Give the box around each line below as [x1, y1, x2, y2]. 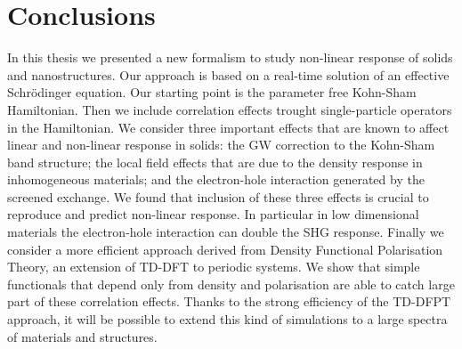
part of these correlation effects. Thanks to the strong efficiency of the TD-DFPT [7, 292, 451, 311]
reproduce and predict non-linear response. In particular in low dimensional [7, 205, 419, 223]
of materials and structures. [7, 327, 158, 345]
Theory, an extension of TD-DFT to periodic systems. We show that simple [7, 257, 420, 276]
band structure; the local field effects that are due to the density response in [7, 152, 423, 171]
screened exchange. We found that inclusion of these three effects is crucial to [7, 187, 429, 206]
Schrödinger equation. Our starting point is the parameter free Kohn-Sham [7, 83, 417, 101]
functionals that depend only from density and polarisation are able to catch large [7, 274, 455, 293]
